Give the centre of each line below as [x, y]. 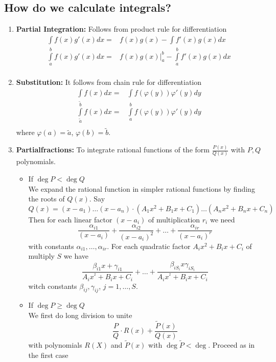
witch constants [53, 286]
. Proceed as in [232, 345]
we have [76, 256]
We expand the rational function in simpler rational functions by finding [142, 188]
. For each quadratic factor [149, 246]
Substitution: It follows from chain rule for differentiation [109, 82]
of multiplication [174, 219]
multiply [41, 256]
